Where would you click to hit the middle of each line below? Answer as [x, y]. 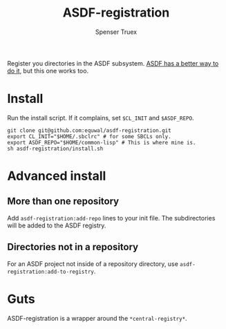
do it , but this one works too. [48, 70]
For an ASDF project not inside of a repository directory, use [93, 263]
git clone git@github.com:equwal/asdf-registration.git [89, 130]
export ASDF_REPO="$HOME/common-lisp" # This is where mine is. [102, 142]
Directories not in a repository [73, 247]
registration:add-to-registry [51, 272]
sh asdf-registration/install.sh [55, 149]
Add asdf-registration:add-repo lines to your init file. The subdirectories [111, 218]
